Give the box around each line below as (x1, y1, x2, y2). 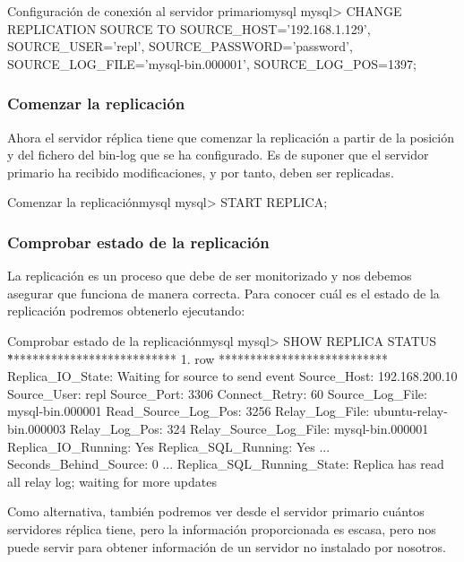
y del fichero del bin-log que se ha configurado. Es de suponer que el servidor (7, 145, 429, 164)
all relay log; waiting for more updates (7, 471, 217, 490)
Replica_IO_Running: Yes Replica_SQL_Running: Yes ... (7, 437, 331, 455)
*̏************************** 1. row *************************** (7, 349, 389, 367)
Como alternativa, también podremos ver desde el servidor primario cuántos (7, 502, 425, 521)
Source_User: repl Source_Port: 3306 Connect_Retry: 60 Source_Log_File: (7, 384, 427, 402)
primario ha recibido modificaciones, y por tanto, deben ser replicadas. (7, 162, 394, 181)
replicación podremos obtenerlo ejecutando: (7, 301, 245, 320)
